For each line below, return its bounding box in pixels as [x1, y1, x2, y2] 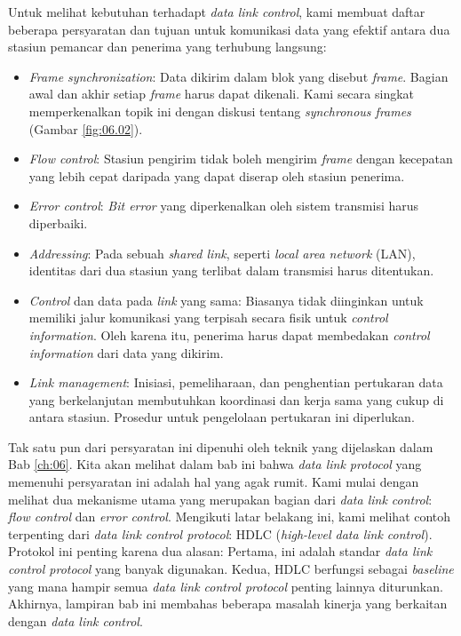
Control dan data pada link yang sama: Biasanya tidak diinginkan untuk [28, 290, 424, 309]
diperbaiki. [28, 213, 88, 232]
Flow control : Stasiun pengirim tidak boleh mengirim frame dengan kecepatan [28, 149, 453, 168]
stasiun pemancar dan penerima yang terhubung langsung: [8, 37, 327, 56]
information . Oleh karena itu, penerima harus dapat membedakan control [28, 325, 430, 344]
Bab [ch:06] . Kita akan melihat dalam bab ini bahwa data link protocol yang [8, 455, 422, 473]
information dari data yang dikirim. [28, 343, 224, 362]
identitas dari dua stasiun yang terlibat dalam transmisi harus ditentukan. [28, 261, 434, 280]
